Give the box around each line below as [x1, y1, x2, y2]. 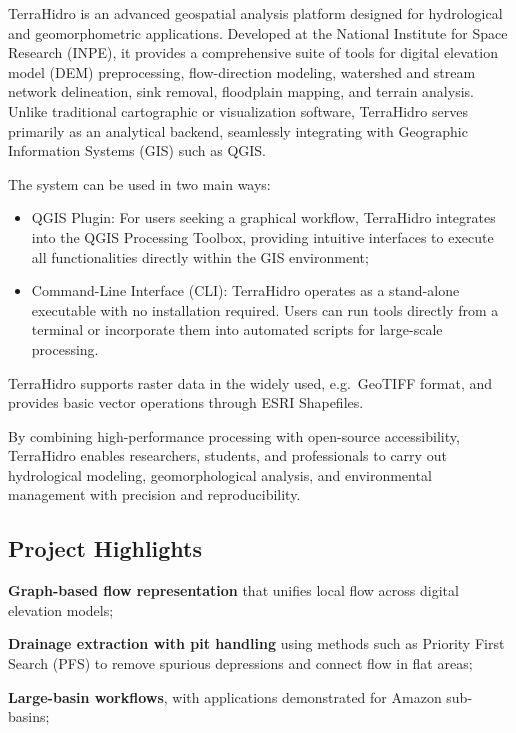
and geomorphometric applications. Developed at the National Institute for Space [8, 22, 508, 43]
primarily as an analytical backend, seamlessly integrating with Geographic [8, 120, 468, 141]
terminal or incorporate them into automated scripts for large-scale [31, 319, 443, 340]
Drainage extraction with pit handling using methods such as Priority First [8, 633, 505, 654]
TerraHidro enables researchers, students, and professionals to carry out [8, 445, 447, 466]
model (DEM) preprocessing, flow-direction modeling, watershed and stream [8, 61, 476, 82]
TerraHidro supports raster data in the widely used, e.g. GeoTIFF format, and [8, 372, 493, 393]
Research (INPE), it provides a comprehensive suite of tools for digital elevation [8, 42, 498, 63]
